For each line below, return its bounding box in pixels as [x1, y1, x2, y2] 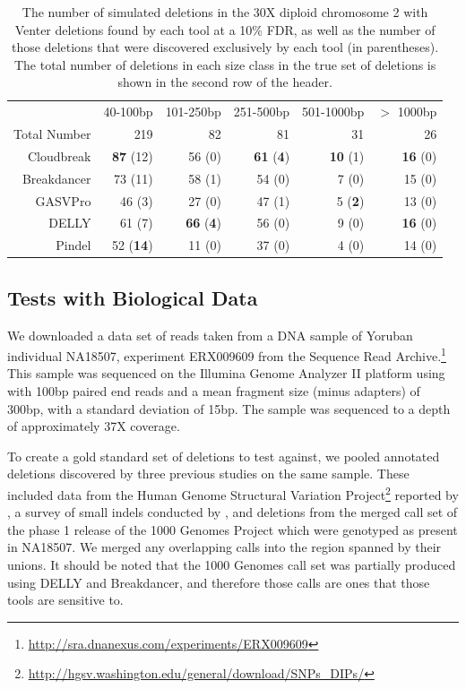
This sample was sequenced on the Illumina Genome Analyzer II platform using [7, 364, 445, 383]
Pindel [56, 236, 91, 254]
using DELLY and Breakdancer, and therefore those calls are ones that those [7, 573, 430, 591]
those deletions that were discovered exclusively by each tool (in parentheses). [12, 38, 439, 56]
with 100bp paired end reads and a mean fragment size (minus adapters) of [7, 382, 420, 400]
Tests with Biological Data [7, 283, 258, 311]
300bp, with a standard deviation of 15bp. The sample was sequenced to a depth [7, 399, 451, 418]
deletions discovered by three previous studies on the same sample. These [7, 464, 410, 483]
